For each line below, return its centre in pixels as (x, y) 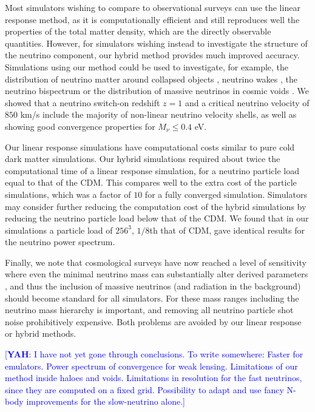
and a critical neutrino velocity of (247, 102)
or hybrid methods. (41, 333)
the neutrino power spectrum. (60, 242)
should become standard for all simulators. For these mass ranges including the (152, 298)
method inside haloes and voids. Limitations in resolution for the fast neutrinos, (154, 378)
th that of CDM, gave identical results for (227, 230)
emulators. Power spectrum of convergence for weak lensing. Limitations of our (151, 366)
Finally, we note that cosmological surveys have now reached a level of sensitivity (156, 262)
